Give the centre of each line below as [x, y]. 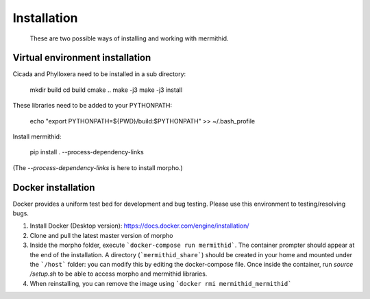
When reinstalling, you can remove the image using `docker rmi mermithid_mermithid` [161, 283]
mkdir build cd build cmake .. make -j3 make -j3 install [106, 90]
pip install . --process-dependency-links [87, 152]
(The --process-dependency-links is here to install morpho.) [98, 167]
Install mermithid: [37, 136]
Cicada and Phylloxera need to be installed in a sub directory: [99, 74]
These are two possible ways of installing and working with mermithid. [129, 38]
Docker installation [54, 188]
